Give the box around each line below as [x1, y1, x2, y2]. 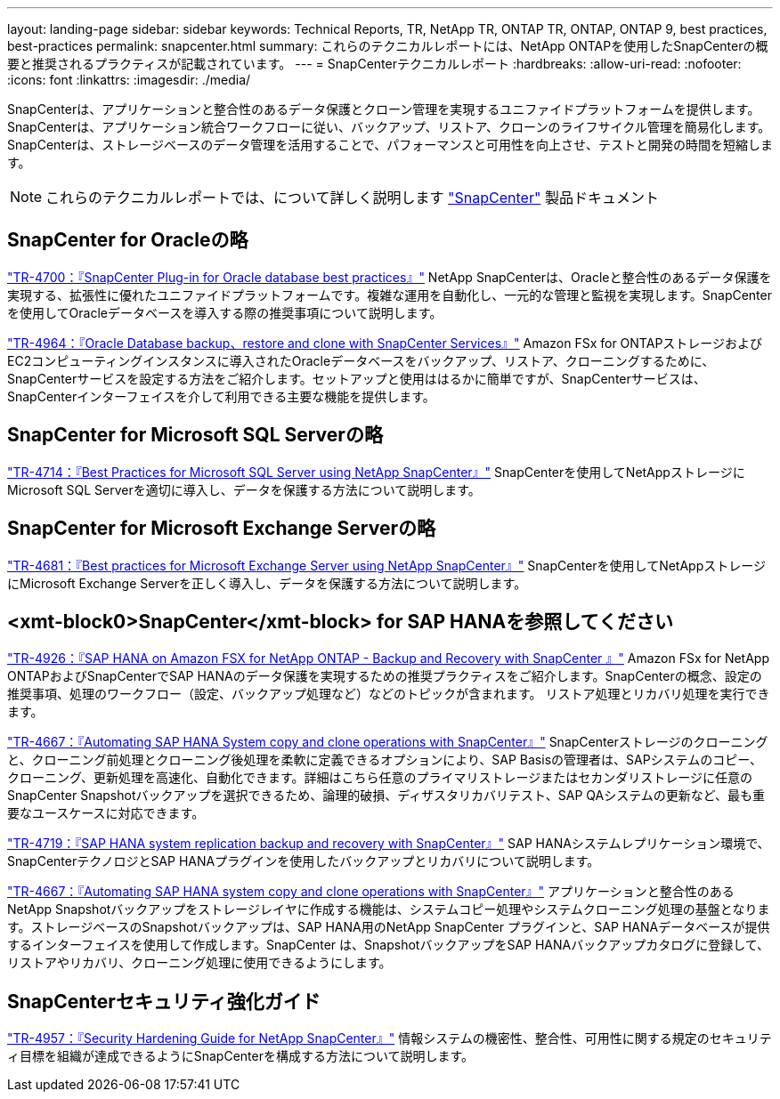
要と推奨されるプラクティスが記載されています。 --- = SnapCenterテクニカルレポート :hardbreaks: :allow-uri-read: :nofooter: [7, 56, 742, 71]
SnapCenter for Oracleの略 [7, 229, 248, 252]
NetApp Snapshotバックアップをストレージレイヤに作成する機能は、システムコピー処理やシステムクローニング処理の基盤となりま [7, 901, 770, 917]
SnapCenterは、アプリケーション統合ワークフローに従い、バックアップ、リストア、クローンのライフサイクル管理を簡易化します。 [7, 119, 771, 134]
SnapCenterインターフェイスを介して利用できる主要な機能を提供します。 [7, 388, 435, 404]
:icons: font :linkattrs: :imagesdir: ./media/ [7, 72, 251, 87]
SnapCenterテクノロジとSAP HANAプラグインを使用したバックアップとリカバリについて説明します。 [7, 853, 600, 869]
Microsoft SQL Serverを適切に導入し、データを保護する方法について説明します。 [7, 481, 481, 497]
